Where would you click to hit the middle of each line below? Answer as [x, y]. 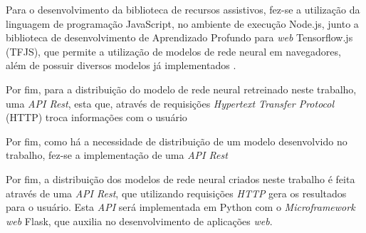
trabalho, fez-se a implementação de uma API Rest [117, 155]
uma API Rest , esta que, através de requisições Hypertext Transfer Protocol [170, 103]
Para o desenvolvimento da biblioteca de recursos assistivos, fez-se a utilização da [183, 9]
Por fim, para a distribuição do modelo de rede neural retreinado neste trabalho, [181, 89]
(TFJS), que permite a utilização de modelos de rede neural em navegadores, [173, 51]
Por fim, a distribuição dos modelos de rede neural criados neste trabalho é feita [181, 178]
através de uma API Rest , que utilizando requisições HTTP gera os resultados [176, 193]
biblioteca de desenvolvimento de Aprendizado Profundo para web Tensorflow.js [179, 37]
